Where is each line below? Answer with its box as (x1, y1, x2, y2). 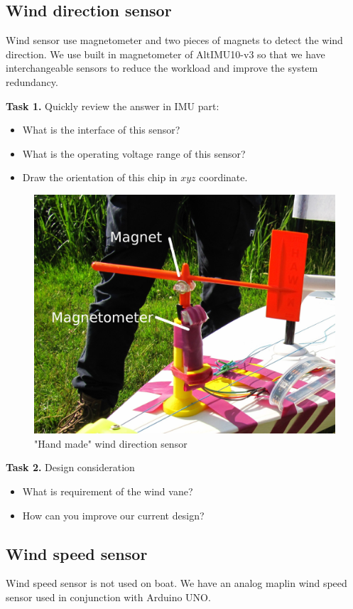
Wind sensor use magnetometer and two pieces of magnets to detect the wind (6, 33, 343, 48)
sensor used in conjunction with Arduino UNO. (6, 589, 211, 604)
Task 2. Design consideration (6, 460, 135, 475)
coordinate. (199, 170, 248, 185)
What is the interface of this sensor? (22, 122, 180, 137)
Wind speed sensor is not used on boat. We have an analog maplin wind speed (6, 576, 347, 591)
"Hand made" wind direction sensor (34, 436, 188, 451)
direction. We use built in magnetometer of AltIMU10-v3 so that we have (6, 46, 325, 61)
